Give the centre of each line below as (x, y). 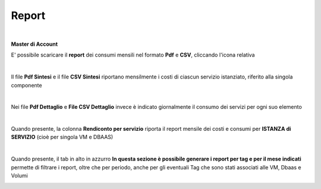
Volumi (19, 176)
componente (26, 85)
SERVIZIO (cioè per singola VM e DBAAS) (62, 137)
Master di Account (34, 44)
